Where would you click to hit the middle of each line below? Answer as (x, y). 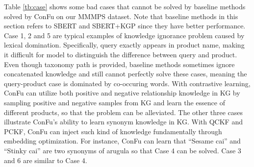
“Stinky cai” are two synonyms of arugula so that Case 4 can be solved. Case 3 (123, 150)
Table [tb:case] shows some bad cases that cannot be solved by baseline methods (125, 6)
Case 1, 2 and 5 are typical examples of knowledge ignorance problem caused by (124, 35)
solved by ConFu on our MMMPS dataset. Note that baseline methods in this (121, 16)
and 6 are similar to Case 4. (46, 160)
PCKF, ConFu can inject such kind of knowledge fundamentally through (113, 131)
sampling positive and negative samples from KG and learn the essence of (114, 102)
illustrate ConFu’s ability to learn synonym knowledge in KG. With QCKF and (123, 122)
